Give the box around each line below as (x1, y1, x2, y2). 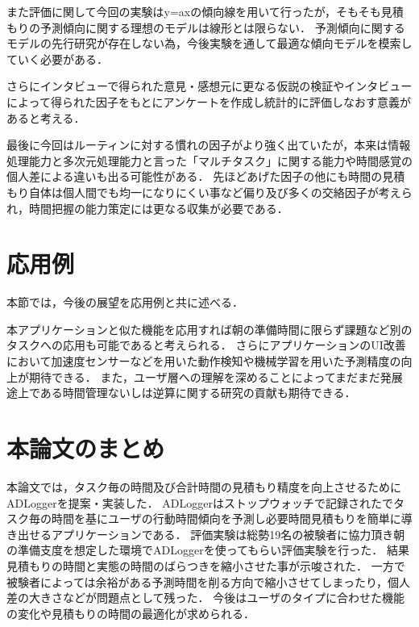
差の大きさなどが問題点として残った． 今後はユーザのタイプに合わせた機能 (6, 589, 404, 606)
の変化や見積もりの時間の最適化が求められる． (6, 604, 255, 621)
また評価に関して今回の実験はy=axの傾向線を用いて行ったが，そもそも (6, 3, 381, 19)
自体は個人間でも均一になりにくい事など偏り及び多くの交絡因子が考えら (28, 183, 413, 200)
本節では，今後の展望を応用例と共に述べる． (6, 294, 243, 311)
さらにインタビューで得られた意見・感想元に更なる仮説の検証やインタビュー (6, 77, 413, 94)
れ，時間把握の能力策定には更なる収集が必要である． (6, 199, 288, 216)
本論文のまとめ (6, 432, 165, 464)
